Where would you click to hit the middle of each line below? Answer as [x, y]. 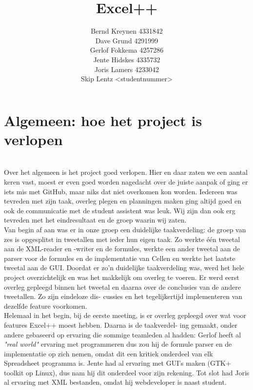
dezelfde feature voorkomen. [46, 306]
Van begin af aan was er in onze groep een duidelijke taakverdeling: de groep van [125, 229]
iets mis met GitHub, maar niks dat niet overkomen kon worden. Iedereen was [121, 191]
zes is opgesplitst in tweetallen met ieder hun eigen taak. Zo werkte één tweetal [122, 239]
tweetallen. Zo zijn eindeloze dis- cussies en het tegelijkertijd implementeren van [123, 296]
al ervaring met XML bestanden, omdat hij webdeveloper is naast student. [115, 382]
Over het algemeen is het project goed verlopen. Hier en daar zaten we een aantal [126, 172]
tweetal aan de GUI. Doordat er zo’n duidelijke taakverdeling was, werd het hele [124, 268]
